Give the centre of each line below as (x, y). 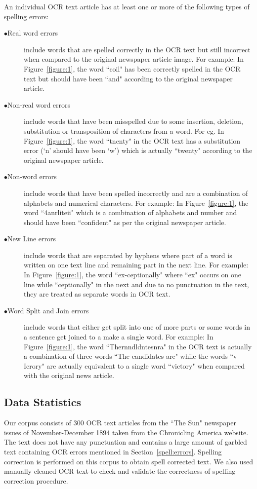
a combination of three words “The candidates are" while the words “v (130, 356)
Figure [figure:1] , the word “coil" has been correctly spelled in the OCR (132, 68)
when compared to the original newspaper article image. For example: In (134, 59)
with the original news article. (69, 375)
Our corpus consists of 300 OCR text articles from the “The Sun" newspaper (120, 423)
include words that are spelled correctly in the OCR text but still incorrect (137, 49)
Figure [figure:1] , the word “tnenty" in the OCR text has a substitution (132, 140)
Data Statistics (43, 402)
